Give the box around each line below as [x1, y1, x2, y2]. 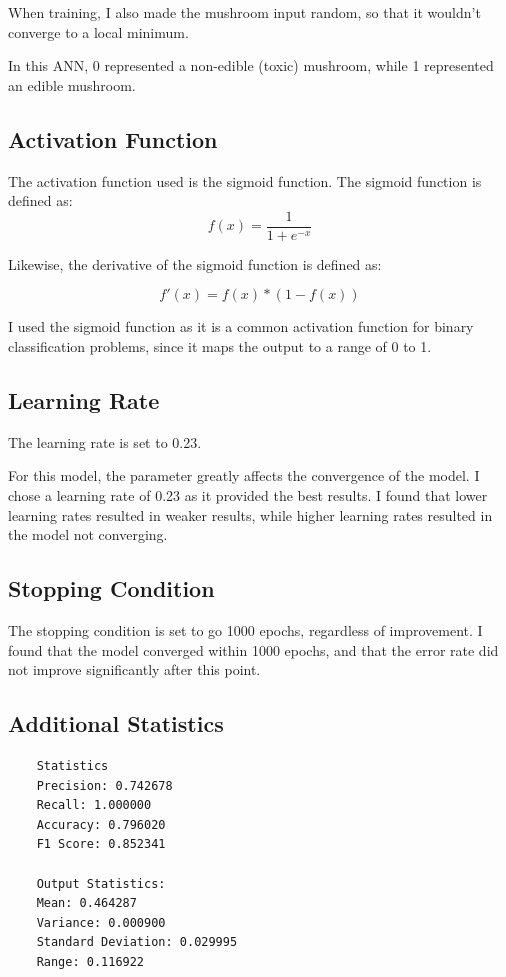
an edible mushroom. [8, 74, 136, 95]
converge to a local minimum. [8, 21, 189, 42]
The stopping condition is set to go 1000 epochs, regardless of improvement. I [8, 619, 483, 640]
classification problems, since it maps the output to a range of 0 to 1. [8, 336, 432, 357]
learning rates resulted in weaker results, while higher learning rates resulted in [8, 504, 493, 525]
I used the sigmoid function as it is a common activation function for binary [8, 316, 474, 337]
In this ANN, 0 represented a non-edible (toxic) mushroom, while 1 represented [8, 55, 494, 76]
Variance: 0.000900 [36, 915, 166, 930]
